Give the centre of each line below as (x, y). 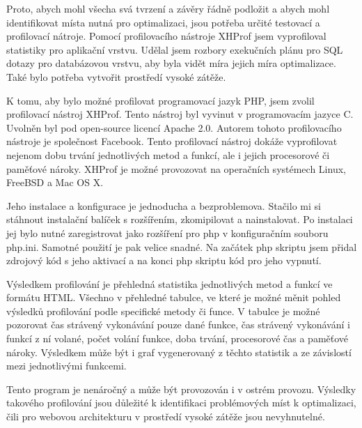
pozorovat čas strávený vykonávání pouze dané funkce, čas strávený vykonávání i (178, 324)
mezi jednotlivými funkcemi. (66, 366)
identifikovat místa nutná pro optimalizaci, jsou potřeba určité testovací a (163, 22)
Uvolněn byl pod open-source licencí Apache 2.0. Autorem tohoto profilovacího (174, 127)
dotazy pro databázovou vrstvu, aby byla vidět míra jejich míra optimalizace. (171, 63)
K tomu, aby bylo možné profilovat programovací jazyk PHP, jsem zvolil (160, 100)
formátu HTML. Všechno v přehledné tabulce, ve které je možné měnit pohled (174, 297)
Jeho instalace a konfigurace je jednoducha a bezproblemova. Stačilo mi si (164, 205)
